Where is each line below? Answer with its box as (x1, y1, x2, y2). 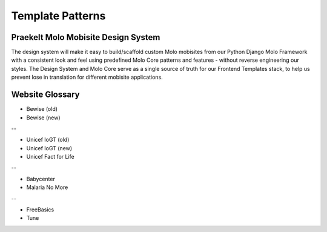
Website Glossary (11, 90, 80, 100)
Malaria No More (26, 184, 68, 191)
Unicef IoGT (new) (26, 144, 73, 151)
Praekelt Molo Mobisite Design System (11, 32, 160, 42)
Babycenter (26, 175, 56, 182)
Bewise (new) (26, 114, 61, 121)
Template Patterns (11, 9, 106, 22)
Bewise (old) (26, 105, 58, 113)
